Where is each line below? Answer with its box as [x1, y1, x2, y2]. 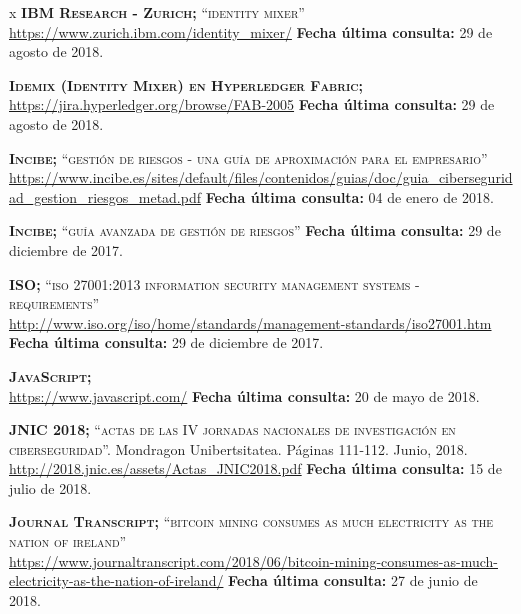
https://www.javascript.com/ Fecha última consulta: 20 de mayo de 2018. [9, 385, 480, 406]
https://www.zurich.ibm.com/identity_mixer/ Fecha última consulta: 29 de [9, 21, 493, 42]
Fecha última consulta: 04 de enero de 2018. [205, 186, 494, 207]
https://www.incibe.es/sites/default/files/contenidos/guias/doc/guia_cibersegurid [9, 167, 513, 188]
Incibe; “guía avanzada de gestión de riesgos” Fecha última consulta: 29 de [9, 220, 501, 241]
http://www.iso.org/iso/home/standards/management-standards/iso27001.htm [9, 312, 492, 333]
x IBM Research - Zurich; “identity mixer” [9, 2, 305, 22]
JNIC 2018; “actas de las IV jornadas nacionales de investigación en [9, 419, 456, 440]
